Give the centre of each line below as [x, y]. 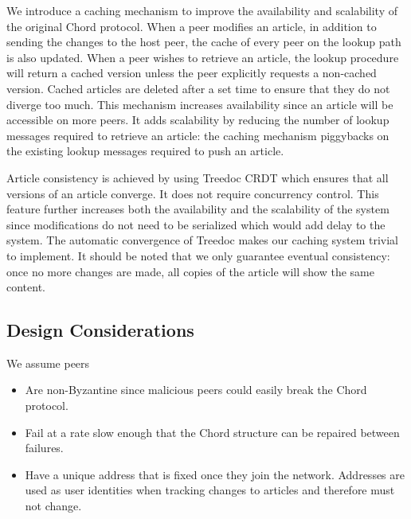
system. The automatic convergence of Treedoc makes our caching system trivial [203, 240]
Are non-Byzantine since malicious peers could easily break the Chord [196, 390]
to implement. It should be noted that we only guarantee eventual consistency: [198, 255]
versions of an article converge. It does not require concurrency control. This [193, 193]
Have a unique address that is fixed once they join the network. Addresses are [215, 474]
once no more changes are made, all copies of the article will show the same [190, 271]
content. [26, 287]
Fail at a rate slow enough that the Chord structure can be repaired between [212, 432]
